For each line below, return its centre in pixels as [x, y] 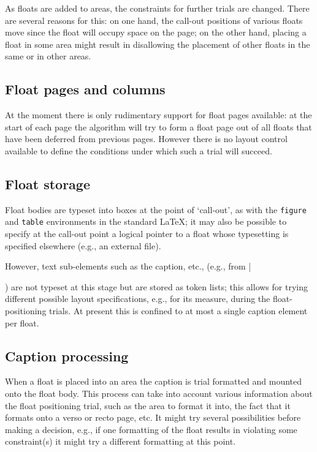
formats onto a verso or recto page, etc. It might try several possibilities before [153, 417]
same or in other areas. [48, 56]
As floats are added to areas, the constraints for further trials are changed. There [157, 8]
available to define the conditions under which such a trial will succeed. [139, 150]
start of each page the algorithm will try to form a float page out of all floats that [158, 126]
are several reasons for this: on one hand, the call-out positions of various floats [154, 20]
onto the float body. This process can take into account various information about [159, 394]
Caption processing [67, 356]
